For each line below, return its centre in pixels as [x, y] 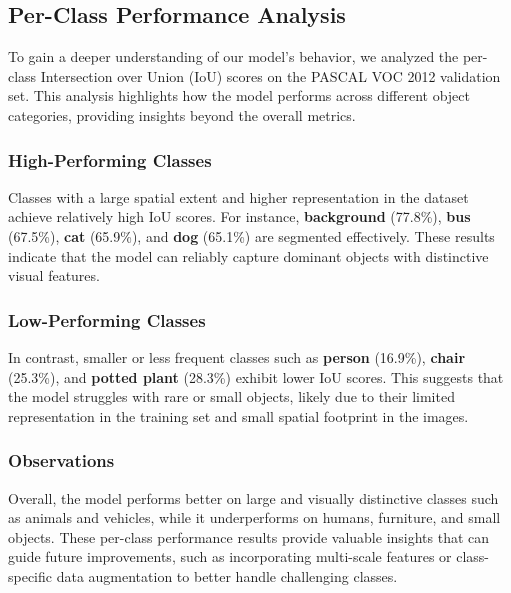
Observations [61, 460]
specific [30, 575]
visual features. [54, 275]
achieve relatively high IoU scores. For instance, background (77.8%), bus [239, 216]
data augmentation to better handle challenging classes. [227, 575]
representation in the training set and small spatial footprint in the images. [238, 415]
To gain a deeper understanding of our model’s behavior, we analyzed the [233, 56]
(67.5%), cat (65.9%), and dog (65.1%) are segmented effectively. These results [251, 235]
